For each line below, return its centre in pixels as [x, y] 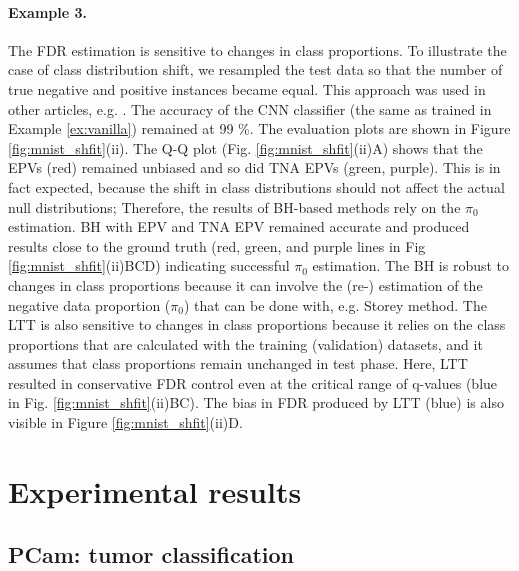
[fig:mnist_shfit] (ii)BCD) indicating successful [149, 265]
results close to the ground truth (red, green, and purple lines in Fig [217, 245]
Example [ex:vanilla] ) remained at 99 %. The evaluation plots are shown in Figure [259, 128]
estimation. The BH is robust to [411, 265]
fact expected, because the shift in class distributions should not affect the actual [256, 186]
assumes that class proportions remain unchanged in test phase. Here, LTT [238, 363]
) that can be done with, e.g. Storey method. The [335, 304]
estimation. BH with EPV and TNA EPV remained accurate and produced [239, 226]
